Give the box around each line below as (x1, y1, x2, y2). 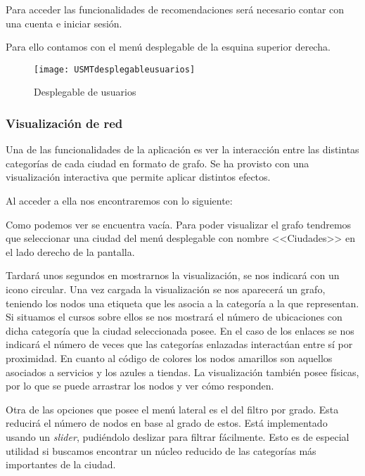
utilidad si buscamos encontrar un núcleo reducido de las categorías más (6, 443, 316, 458)
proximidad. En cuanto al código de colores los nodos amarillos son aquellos (6, 350, 333, 365)
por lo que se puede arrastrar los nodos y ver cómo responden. (6, 378, 274, 393)
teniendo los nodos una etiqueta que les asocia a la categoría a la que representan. (6, 295, 359, 310)
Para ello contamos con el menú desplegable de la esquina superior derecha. (6, 39, 331, 54)
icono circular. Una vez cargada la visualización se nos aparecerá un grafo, (6, 282, 326, 296)
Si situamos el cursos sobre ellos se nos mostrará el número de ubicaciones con (6, 309, 342, 324)
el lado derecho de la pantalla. (6, 244, 135, 259)
